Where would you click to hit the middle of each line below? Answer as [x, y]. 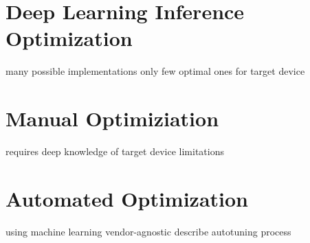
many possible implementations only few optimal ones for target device [155, 71]
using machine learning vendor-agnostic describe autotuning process [148, 231]
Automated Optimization [127, 198]
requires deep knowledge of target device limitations [115, 151]
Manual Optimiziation [112, 118]
